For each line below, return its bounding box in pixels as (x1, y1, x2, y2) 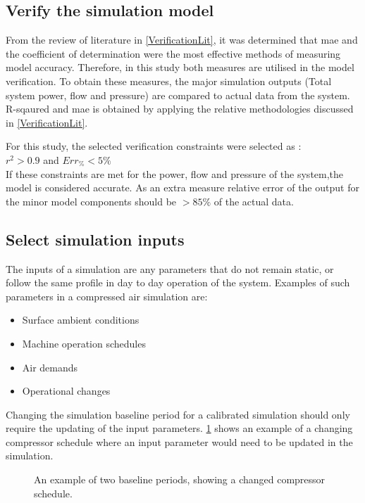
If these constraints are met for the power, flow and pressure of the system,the (6, 166, 344, 181)
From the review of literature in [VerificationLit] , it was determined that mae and (6, 32, 358, 47)
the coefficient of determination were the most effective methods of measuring (6, 46, 341, 61)
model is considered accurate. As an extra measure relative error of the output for (6, 180, 359, 195)
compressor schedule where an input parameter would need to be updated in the (6, 434, 353, 449)
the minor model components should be (6, 193, 177, 208)
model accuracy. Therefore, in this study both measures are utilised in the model (6, 60, 354, 75)
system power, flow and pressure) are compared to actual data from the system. (6, 87, 350, 102)
